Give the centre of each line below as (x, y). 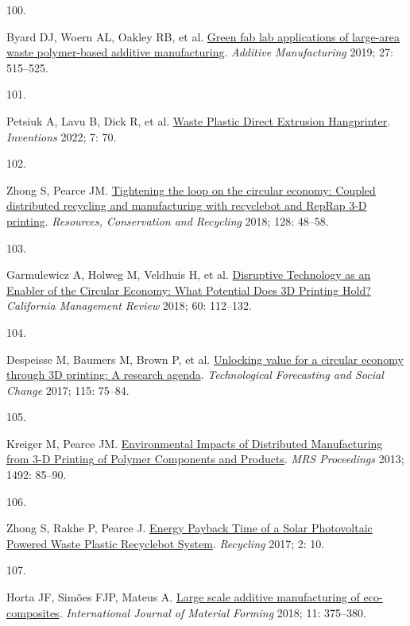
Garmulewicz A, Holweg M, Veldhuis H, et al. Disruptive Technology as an (189, 274)
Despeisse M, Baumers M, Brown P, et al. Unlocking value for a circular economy (205, 359)
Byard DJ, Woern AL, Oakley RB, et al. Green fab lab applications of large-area (203, 36)
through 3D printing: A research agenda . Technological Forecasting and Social (195, 375)
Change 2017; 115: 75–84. (68, 390)
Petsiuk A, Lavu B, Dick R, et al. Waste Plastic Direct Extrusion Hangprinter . (199, 120)
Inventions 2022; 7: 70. (62, 136)
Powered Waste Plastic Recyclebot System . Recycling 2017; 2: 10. (166, 543)
